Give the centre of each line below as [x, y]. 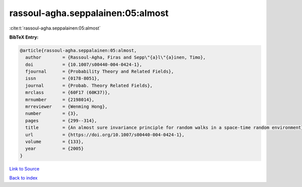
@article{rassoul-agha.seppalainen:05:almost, [78, 50]
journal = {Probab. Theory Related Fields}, [89, 85]
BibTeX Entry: [24, 37]
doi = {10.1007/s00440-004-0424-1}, [84, 64]
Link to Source [24, 168]
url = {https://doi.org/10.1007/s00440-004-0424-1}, [105, 135]
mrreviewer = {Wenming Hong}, [66, 107]
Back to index [23, 178]
